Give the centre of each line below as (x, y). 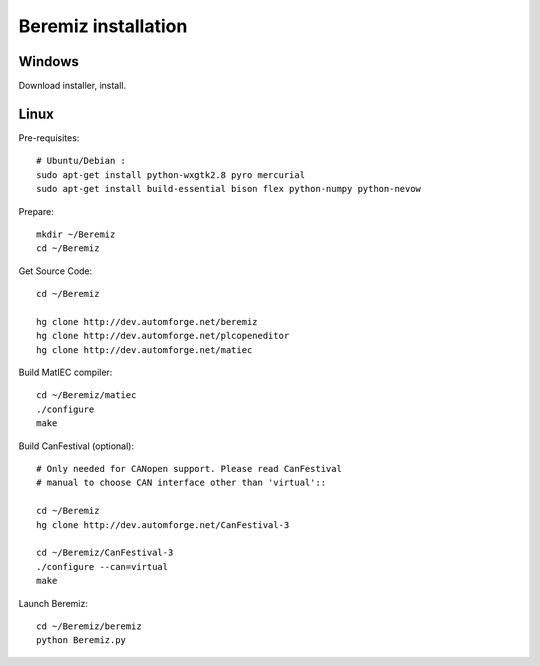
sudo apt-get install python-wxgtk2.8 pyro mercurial (170, 174)
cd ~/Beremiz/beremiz (89, 626)
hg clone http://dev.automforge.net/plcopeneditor (163, 336)
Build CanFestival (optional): (76, 446)
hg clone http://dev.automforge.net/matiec (144, 349)
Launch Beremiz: (53, 603)
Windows (48, 61)
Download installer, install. (72, 86)
